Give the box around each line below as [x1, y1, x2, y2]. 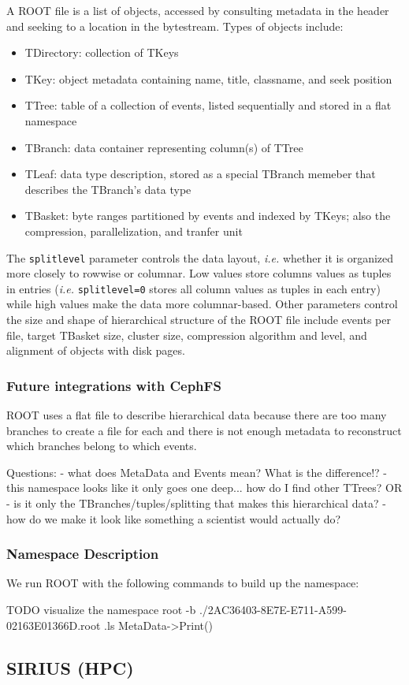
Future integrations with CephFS [6, 375, 221, 395]
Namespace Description [6, 544, 159, 564]
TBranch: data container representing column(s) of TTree [24, 139, 303, 155]
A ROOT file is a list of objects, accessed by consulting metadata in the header [6, 2, 389, 18]
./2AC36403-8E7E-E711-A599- [199, 601, 347, 617]
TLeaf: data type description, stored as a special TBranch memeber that [24, 166, 376, 182]
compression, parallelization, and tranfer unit [24, 222, 243, 239]
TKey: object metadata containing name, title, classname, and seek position [24, 70, 392, 87]
